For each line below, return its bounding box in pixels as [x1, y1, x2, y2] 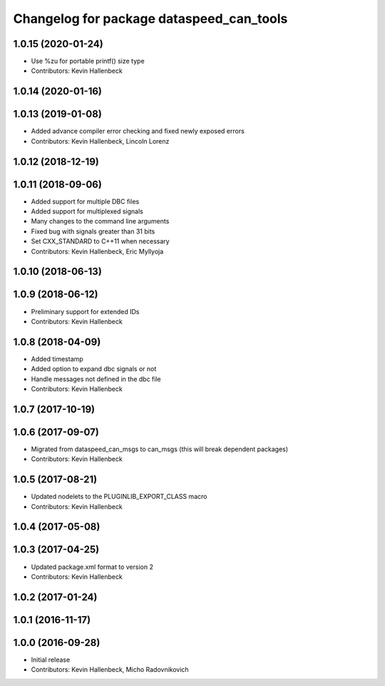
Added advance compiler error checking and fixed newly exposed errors [31, 127, 245, 136]
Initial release [31, 655, 71, 664]
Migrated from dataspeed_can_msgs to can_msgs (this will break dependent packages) [31, 445, 289, 453]
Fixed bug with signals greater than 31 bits [31, 227, 155, 236]
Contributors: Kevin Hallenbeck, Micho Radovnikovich [31, 665, 189, 674]
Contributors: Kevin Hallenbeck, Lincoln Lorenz [31, 136, 170, 146]
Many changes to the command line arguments [31, 217, 170, 226]
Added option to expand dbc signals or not [31, 365, 157, 373]
